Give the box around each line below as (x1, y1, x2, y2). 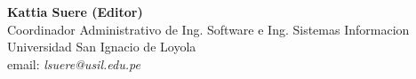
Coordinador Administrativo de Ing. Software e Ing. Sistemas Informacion (7, 20, 410, 38)
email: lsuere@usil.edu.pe (7, 54, 140, 73)
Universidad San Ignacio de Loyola (7, 37, 196, 56)
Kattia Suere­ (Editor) (7, 3, 143, 20)
